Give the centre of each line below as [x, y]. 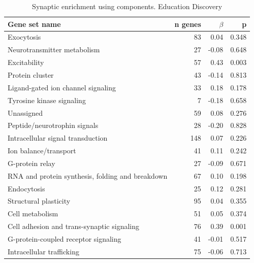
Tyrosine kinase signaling [47, 100]
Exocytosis [24, 37]
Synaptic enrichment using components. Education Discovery [127, 6]
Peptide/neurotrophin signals [53, 125]
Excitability [26, 62]
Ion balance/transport [42, 151]
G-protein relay [31, 163]
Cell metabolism [33, 213]
